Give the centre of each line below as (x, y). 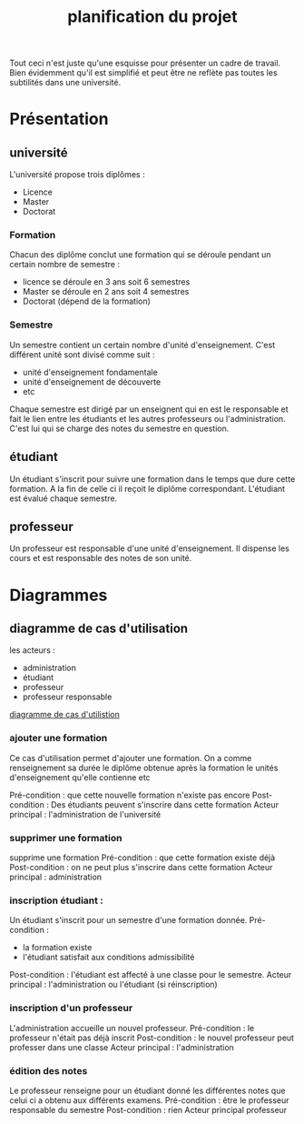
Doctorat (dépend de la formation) (87, 301)
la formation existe (57, 948)
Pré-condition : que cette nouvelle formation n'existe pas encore (130, 795)
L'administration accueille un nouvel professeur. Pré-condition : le (132, 1028)
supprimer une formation (66, 838)
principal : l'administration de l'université (85, 814)
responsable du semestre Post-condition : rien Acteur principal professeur (148, 1109)
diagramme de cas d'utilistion (64, 715)
